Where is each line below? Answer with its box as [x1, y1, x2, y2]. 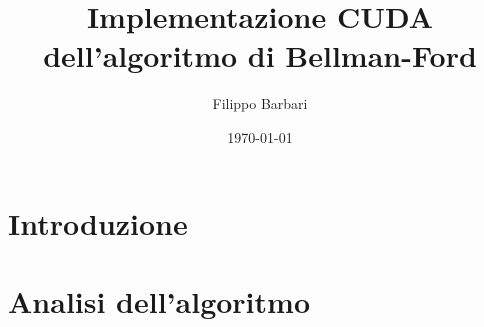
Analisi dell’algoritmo [8, 280, 310, 321]
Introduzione [8, 202, 188, 243]
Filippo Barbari [212, 93, 308, 114]
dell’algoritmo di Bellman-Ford [43, 35, 477, 76]
